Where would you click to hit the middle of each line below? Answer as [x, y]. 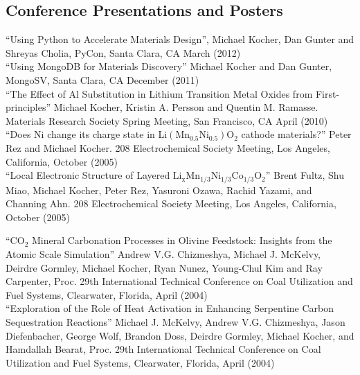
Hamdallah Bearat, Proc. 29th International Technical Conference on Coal [163, 349]
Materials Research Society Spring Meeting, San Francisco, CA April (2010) [167, 120]
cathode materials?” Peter [296, 134]
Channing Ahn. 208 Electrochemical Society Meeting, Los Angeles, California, [171, 203]
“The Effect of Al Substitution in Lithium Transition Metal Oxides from [159, 93]
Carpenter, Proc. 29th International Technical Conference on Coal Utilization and [179, 281]
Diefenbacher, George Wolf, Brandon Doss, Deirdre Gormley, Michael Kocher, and [180, 335]
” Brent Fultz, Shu [305, 175]
